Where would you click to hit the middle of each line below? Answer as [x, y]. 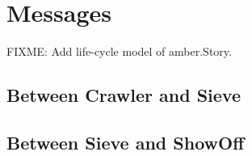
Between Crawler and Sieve [124, 95]
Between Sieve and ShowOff [126, 142]
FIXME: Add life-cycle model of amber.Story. [119, 51]
